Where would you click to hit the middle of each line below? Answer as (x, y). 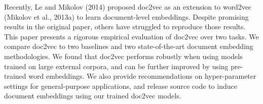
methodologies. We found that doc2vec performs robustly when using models (123, 56)
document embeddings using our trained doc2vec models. (93, 96)
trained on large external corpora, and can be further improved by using (116, 66)
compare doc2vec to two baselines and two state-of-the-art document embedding (129, 46)
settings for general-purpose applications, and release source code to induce (121, 86)
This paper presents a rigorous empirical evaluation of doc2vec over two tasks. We (131, 36)
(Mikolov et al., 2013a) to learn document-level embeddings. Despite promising (126, 16)
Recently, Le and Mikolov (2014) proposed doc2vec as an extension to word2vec (128, 7)
